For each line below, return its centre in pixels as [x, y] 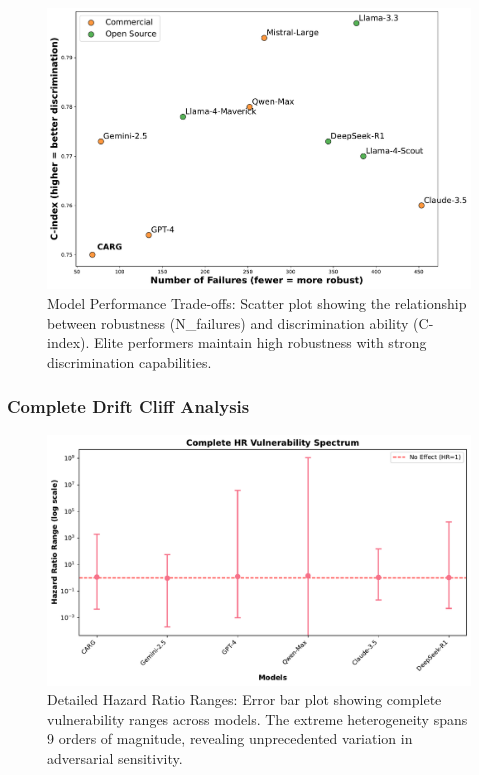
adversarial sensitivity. [115, 757]
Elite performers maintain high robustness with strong [260, 342]
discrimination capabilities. [129, 361]
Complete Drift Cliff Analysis [128, 406]
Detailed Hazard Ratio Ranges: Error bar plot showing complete [244, 699]
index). [68, 342]
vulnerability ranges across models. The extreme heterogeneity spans [257, 718]
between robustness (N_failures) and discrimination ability [228, 322]
